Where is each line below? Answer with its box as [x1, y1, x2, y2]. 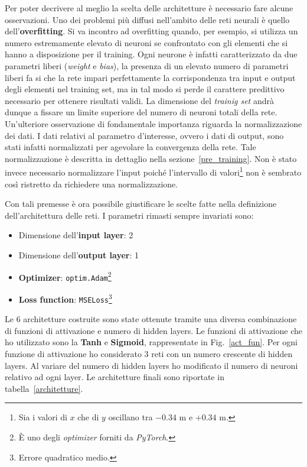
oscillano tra [108, 411, 153, 423]
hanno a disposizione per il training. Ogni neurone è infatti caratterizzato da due [5, 48, 298, 60]
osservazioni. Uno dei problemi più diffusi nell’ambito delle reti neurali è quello [5, 13, 290, 25]
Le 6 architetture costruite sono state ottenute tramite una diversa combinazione [5, 313, 297, 325]
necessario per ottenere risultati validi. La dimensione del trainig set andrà [5, 94, 274, 106]
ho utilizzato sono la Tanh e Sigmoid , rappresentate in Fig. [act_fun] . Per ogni [5, 336, 298, 348]
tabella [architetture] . [5, 382, 83, 394]
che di [77, 411, 99, 423]
